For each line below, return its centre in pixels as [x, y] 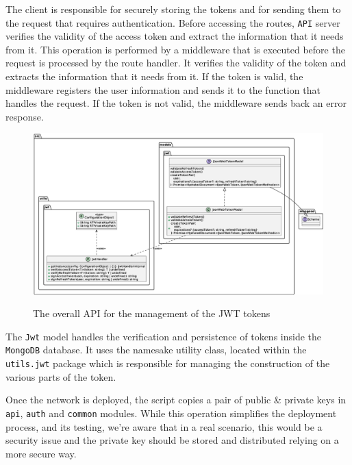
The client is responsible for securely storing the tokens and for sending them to [173, 9]
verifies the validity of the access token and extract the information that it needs [175, 36]
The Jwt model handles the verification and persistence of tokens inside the [163, 336]
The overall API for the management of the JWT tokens [152, 313]
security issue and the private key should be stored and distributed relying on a [172, 440]
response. [25, 116]
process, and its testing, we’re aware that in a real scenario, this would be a [164, 426]
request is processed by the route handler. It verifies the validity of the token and [176, 63]
